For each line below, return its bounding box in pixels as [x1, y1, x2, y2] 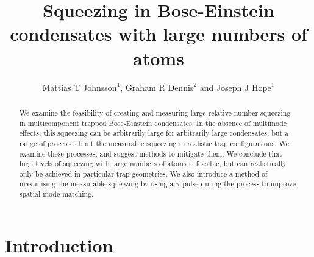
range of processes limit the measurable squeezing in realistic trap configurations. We [19, 138, 290, 148]
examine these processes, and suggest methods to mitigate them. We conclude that [19, 148, 282, 158]
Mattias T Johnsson [42, 80, 117, 93]
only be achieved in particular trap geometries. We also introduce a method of [19, 168, 268, 178]
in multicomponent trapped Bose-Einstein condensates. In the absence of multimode [19, 118, 287, 128]
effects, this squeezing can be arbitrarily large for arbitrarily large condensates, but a [19, 128, 289, 138]
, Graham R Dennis [120, 80, 194, 93]
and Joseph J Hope [199, 80, 271, 93]
